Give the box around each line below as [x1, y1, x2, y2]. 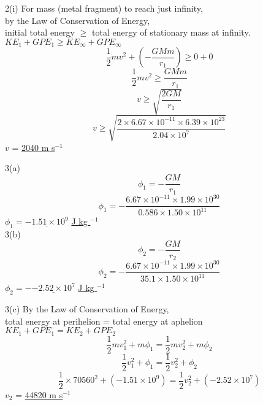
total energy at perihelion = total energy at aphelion [5, 314, 203, 327]
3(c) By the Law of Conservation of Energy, [5, 303, 169, 315]
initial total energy [5, 26, 75, 39]
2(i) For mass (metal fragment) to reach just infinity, [5, 2, 203, 14]
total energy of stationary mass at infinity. [91, 26, 251, 39]
